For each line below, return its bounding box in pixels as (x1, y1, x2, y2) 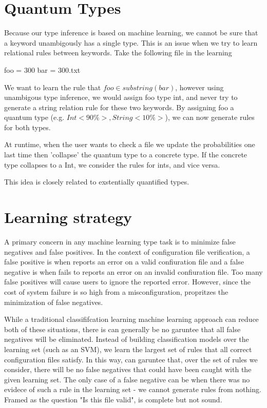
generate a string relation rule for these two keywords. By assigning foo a (4, 101, 234, 112)
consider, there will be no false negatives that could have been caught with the (4, 364, 252, 375)
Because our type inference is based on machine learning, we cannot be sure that (4, 27, 258, 38)
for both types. (4, 121, 51, 132)
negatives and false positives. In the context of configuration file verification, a (4, 246, 250, 257)
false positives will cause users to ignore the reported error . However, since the (4, 276, 251, 287)
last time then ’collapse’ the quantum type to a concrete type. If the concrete (4, 149, 247, 160)
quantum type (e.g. (4, 112, 65, 123)
